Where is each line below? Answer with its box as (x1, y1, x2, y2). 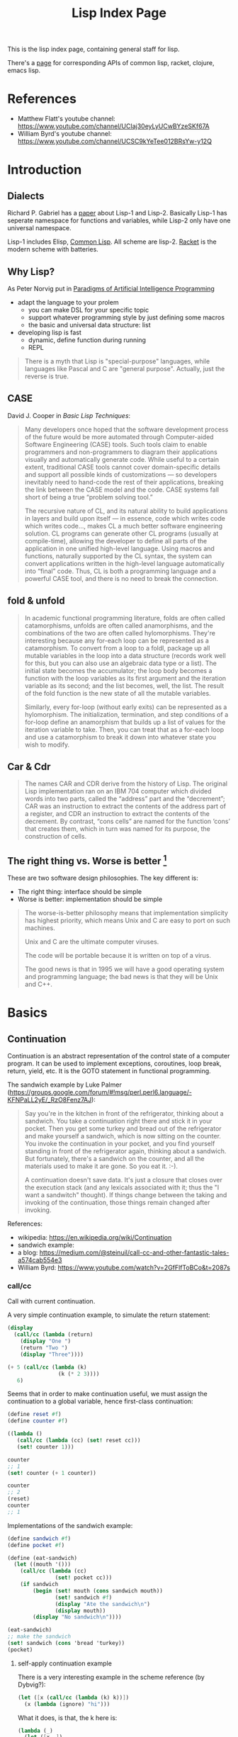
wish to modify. (24, 740, 70, 749)
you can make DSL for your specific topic (28, 305, 149, 314)
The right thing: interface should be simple (17, 888, 142, 896)
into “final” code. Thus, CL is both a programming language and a (24, 567, 216, 575)
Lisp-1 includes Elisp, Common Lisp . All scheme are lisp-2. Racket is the (7, 237, 217, 246)
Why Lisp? (7, 266, 55, 278)
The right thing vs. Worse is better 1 (7, 852, 167, 867)
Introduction (7, 162, 82, 178)
